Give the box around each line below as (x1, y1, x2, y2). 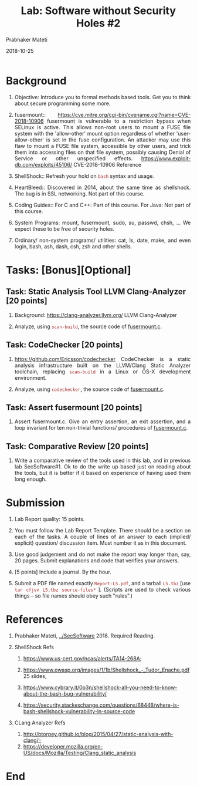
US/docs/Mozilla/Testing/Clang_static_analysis (23, 750, 137, 756)
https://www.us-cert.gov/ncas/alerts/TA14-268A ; (23, 655, 142, 662)
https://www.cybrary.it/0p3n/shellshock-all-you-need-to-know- (23, 684, 178, 691)
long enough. (14, 475, 47, 483)
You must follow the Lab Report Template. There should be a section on (14, 527, 191, 534)
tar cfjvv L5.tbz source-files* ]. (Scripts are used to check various (14, 586, 191, 593)
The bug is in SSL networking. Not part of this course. (14, 190, 145, 197)
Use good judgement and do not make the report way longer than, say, (14, 551, 191, 558)
